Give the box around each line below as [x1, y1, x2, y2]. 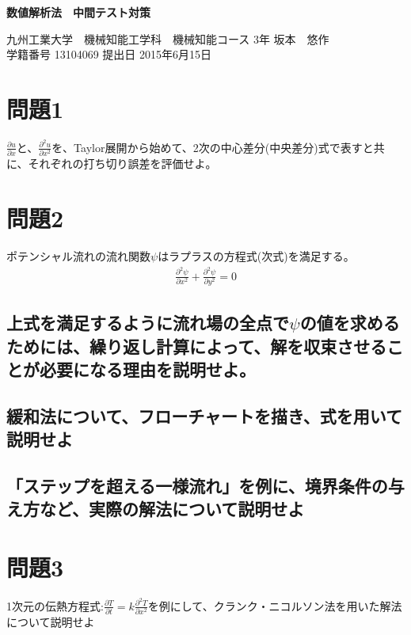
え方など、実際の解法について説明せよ [6, 496, 305, 521]
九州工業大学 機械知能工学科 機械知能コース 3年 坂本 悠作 [6, 30, 329, 47]
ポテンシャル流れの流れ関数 [6, 248, 150, 264]
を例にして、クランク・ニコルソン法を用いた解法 [147, 597, 402, 614]
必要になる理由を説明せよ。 [39, 357, 256, 381]
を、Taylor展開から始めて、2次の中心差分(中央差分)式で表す [51, 139, 363, 155]
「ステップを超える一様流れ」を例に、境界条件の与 [6, 473, 405, 497]
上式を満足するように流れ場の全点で [6, 310, 289, 335]
